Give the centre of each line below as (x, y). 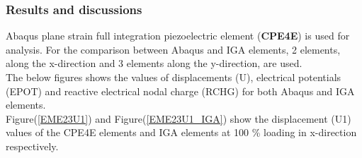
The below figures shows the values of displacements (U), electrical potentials (174, 77)
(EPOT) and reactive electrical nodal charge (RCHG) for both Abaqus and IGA (180, 91)
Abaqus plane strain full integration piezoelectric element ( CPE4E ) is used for (178, 36)
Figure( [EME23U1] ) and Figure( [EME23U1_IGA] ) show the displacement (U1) (179, 118)
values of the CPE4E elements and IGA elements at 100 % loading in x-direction (181, 132)
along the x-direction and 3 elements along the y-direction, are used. (154, 63)
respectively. (32, 146)
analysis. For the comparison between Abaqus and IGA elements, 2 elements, (173, 49)
